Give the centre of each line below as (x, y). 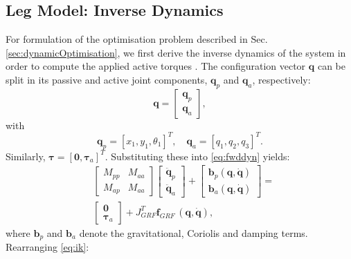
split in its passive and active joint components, (107, 79)
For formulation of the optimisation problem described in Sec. (137, 39)
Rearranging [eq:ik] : (47, 247)
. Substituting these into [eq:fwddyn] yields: (197, 156)
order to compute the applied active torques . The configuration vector (156, 66)
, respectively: (281, 79)
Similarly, (26, 156)
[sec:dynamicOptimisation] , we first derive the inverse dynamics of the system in (176, 52)
